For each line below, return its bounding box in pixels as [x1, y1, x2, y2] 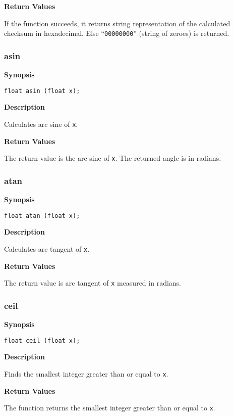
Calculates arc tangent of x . [4, 243, 90, 254]
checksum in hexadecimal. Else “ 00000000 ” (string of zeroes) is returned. [4, 28, 229, 38]
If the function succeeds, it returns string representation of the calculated [4, 18, 230, 28]
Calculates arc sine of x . [4, 118, 78, 129]
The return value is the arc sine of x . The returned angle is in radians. [4, 153, 221, 163]
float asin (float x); [4, 87, 80, 95]
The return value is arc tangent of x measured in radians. [4, 278, 181, 288]
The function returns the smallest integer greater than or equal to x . [4, 402, 215, 413]
